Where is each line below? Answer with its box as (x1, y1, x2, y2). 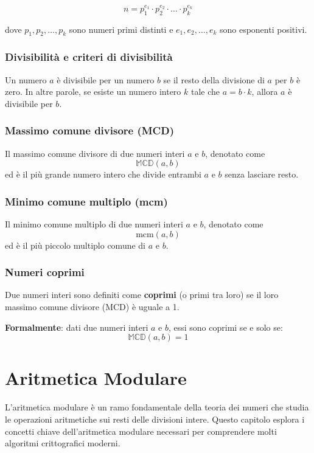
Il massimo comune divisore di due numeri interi (5, 147, 185, 159)
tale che (190, 85, 220, 98)
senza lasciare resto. (225, 168, 299, 181)
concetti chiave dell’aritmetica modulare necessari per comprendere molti (5, 424, 277, 437)
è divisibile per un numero (57, 73, 155, 86)
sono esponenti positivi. (219, 22, 307, 35)
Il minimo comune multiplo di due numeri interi (5, 218, 183, 230)
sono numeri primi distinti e (69, 22, 173, 35)
